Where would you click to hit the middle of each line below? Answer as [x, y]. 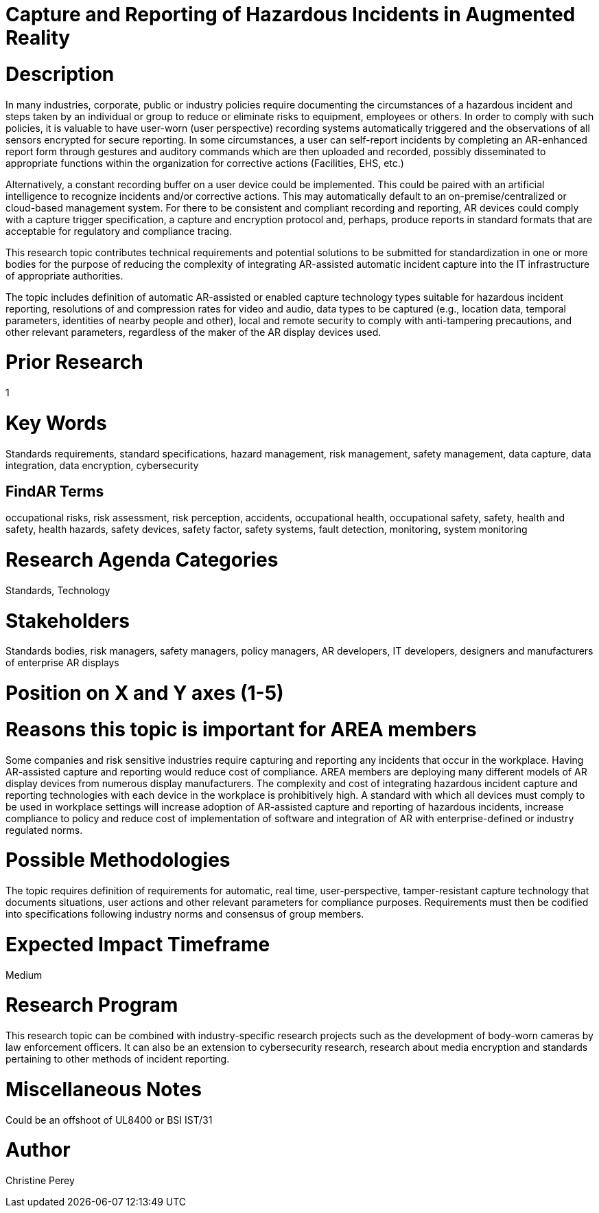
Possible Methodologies [118, 860]
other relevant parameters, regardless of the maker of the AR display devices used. [193, 332]
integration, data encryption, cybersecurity [102, 465]
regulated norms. [44, 830]
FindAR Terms [55, 491]
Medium [24, 975]
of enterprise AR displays [62, 663]
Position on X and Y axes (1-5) [145, 693]
